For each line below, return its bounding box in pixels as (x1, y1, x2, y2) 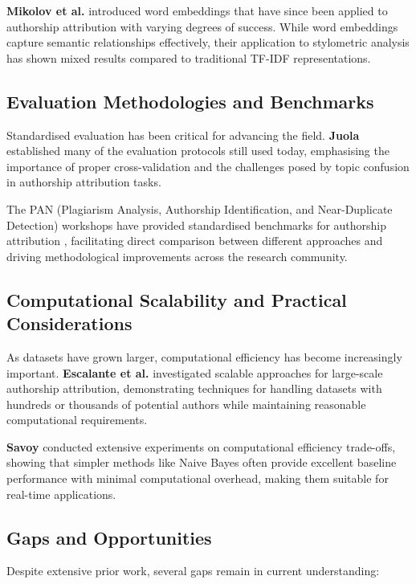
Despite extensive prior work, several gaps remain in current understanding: (6, 562, 380, 579)
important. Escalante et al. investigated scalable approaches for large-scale (6, 364, 383, 381)
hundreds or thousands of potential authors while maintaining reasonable (6, 395, 366, 412)
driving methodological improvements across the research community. (6, 247, 348, 264)
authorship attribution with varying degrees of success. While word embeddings (6, 18, 398, 35)
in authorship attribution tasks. (6, 174, 161, 190)
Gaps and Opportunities (6, 525, 212, 549)
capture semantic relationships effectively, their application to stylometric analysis (6, 34, 410, 51)
